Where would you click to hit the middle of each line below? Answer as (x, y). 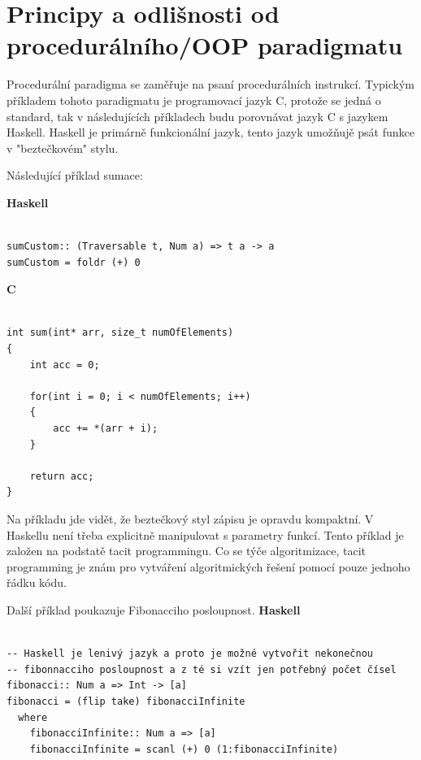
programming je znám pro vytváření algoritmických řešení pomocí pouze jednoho (208, 566)
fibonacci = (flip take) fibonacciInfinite (126, 701)
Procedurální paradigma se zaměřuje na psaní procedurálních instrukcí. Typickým (211, 84)
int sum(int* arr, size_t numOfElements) (120, 333)
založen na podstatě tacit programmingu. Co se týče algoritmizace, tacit (187, 551)
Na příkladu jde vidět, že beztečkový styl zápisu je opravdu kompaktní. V (190, 518)
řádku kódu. (37, 582)
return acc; (62, 476)
